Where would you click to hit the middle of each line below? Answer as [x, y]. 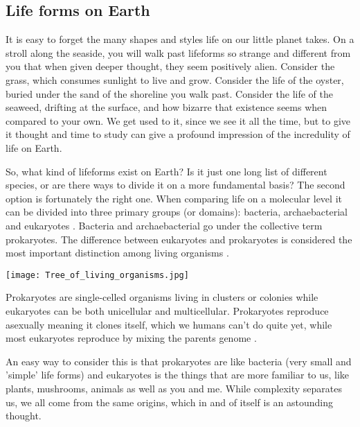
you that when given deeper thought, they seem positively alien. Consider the [170, 66]
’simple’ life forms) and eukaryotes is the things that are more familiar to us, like [178, 375]
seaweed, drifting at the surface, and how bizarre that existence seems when [166, 107]
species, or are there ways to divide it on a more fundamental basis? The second [175, 185]
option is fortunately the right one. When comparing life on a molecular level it [174, 198]
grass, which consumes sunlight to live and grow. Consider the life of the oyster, [175, 79]
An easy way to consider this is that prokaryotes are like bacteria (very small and [179, 361]
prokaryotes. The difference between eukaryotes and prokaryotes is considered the [179, 239]
